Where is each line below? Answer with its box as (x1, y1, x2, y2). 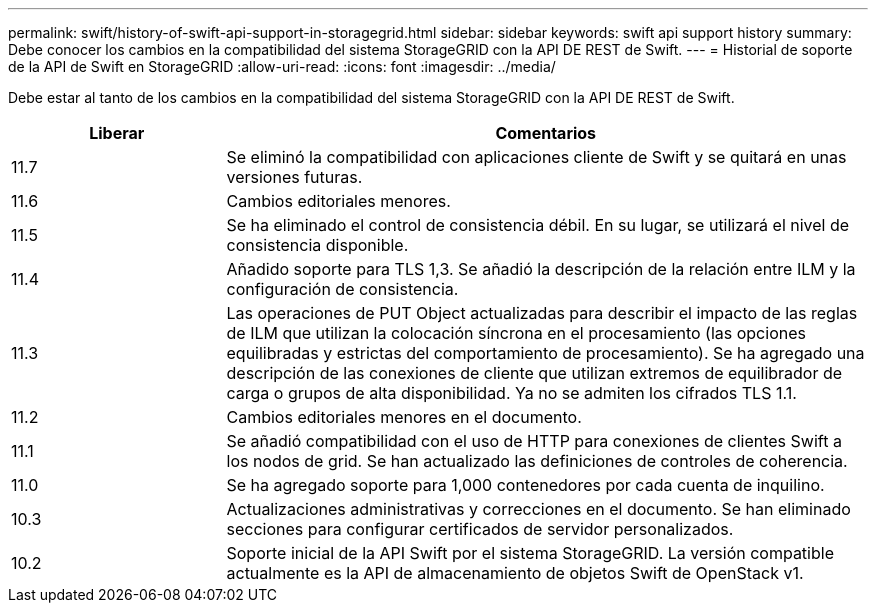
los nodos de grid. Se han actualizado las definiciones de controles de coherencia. (226, 451, 848, 471)
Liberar (89, 123, 145, 143)
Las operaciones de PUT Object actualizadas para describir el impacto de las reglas (226, 303, 858, 323)
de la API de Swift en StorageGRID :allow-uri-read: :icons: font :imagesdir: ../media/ (8, 58, 556, 75)
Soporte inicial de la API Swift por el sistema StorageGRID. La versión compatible (226, 543, 834, 563)
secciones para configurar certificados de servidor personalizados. (226, 519, 734, 539)
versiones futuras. (226, 167, 363, 187)
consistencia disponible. (226, 235, 409, 255)
